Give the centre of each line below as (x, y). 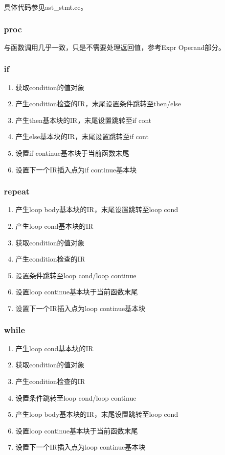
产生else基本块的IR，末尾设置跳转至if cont (82, 136)
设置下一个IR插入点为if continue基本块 (76, 169)
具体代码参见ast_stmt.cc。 (46, 7)
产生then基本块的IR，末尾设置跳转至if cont (83, 120)
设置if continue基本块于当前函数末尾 (72, 153)
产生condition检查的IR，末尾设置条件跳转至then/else (98, 104)
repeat (17, 191)
